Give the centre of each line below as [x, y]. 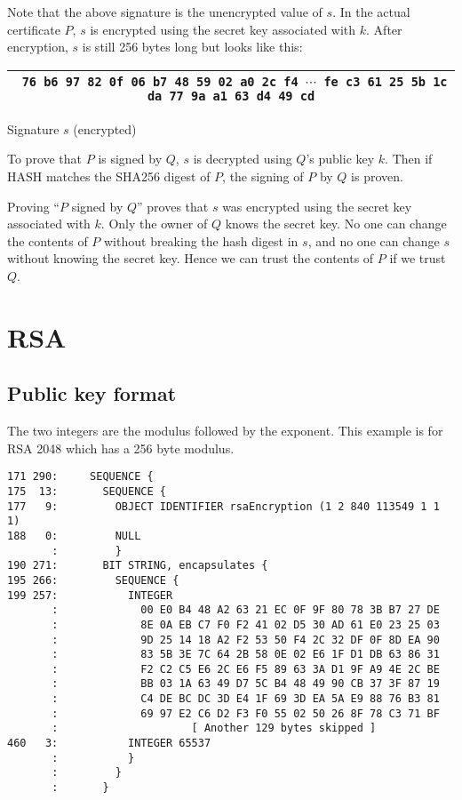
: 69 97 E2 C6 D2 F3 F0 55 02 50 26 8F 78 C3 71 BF [246, 713]
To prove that [45, 159]
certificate [34, 29]
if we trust [418, 258]
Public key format [92, 393]
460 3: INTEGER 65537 [109, 744]
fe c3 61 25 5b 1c [386, 81]
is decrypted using [243, 159]
